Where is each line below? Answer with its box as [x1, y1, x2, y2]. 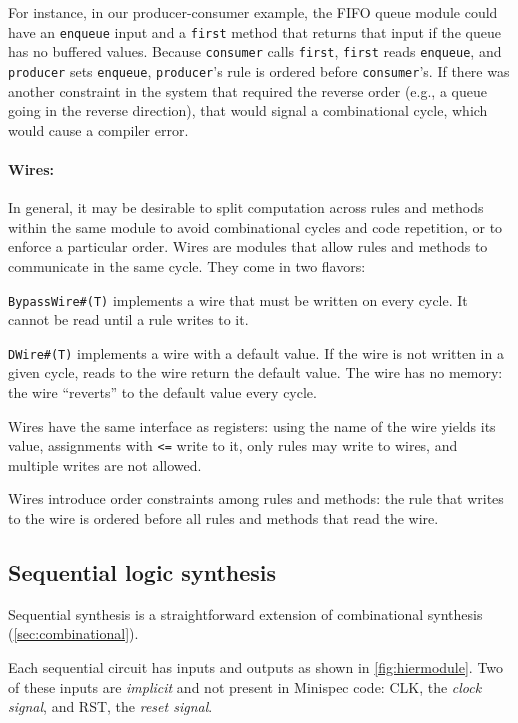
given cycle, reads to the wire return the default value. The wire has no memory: [8, 362, 503, 383]
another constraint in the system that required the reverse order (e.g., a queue [8, 80, 487, 101]
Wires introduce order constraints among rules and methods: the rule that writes [8, 488, 504, 509]
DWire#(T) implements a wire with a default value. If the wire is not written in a [8, 342, 504, 363]
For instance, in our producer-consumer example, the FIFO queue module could [8, 2, 498, 22]
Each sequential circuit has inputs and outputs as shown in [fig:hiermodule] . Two [8, 657, 504, 678]
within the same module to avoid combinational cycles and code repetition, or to [8, 216, 503, 237]
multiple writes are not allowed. [8, 454, 202, 475]
